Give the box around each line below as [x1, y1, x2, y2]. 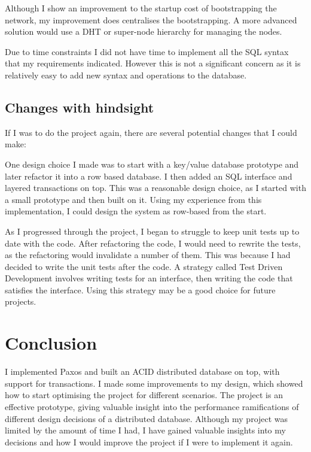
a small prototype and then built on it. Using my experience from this [5, 193, 262, 205]
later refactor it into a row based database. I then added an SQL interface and [5, 169, 292, 182]
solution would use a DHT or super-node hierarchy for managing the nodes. [5, 25, 282, 38]
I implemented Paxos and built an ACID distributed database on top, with [5, 365, 280, 378]
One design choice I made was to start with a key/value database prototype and [5, 157, 299, 170]
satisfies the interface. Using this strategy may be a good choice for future [5, 283, 276, 296]
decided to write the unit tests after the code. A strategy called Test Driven [5, 260, 283, 272]
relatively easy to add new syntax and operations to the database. [5, 68, 247, 81]
